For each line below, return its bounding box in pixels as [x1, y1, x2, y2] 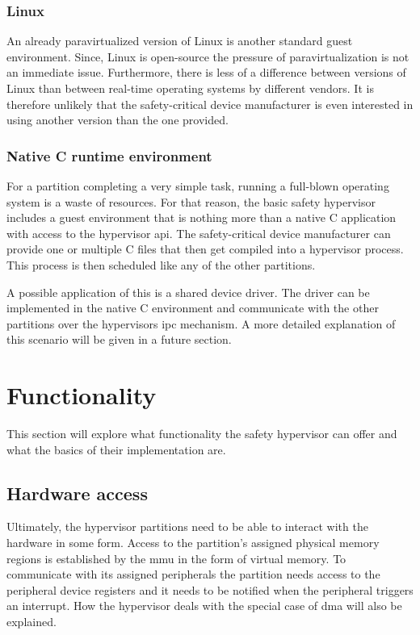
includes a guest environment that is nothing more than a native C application [6, 209, 397, 226]
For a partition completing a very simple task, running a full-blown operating [6, 178, 389, 194]
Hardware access [6, 480, 148, 505]
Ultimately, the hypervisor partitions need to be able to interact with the [6, 518, 368, 535]
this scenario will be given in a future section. [6, 331, 232, 348]
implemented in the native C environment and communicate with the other [6, 299, 379, 316]
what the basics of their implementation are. [6, 441, 226, 457]
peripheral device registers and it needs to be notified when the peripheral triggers [6, 581, 414, 598]
